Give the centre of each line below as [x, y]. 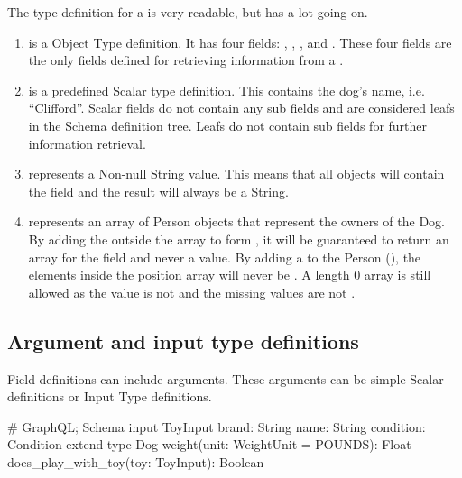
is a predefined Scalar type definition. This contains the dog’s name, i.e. [226, 90]
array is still [397, 275]
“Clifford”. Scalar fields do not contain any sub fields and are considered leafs [241, 108]
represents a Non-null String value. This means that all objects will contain [236, 174]
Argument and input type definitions [183, 340]
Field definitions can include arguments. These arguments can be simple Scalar [226, 378]
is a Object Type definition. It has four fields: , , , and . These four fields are [240, 42]
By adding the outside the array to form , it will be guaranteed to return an [239, 239]
